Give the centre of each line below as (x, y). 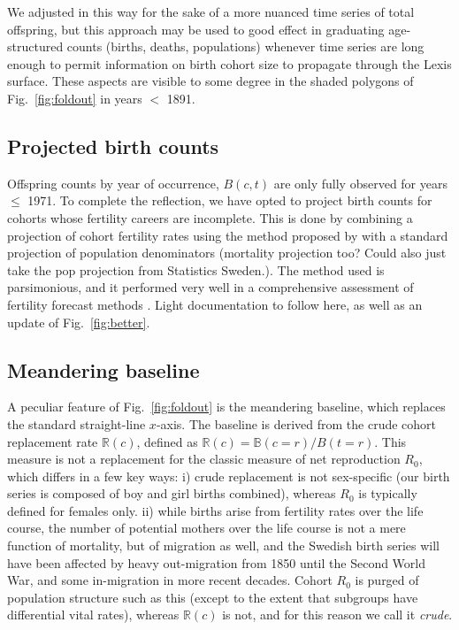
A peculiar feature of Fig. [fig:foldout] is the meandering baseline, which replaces (226, 407)
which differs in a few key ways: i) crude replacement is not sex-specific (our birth (229, 476)
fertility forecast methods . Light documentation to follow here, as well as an (215, 304)
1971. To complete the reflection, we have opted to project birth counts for (230, 200)
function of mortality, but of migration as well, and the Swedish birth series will (223, 545)
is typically (388, 493)
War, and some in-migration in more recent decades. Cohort (170, 580)
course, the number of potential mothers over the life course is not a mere (207, 528)
